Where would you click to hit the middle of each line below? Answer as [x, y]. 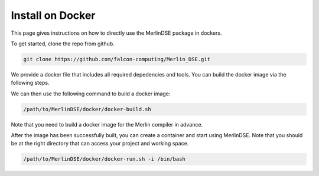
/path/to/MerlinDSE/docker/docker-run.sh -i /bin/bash [104, 159]
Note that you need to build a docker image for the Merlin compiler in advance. [107, 124]
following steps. [30, 83]
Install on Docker [53, 15]
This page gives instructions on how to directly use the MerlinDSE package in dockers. [116, 33]
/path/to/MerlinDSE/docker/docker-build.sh [87, 109]
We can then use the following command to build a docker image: [91, 94]
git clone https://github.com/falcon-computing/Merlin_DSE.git [117, 59]
